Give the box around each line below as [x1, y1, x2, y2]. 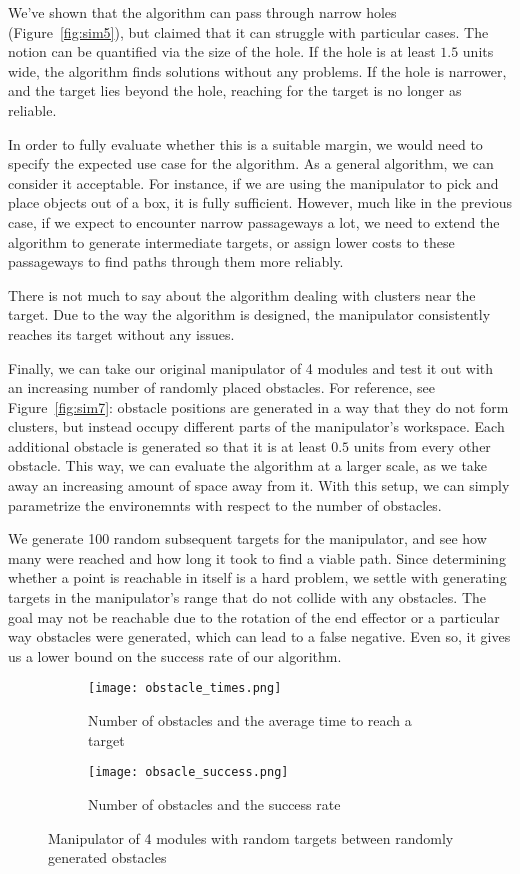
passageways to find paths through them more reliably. [8, 251, 344, 272]
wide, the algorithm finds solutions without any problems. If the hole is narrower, [8, 60, 507, 81]
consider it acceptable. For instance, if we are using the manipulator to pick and [8, 172, 499, 193]
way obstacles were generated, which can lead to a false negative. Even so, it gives [8, 626, 511, 647]
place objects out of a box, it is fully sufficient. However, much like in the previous [8, 192, 512, 213]
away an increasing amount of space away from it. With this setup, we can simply [8, 475, 510, 496]
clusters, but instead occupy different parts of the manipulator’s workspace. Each [8, 416, 505, 437]
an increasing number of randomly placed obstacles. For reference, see [8, 377, 435, 398]
